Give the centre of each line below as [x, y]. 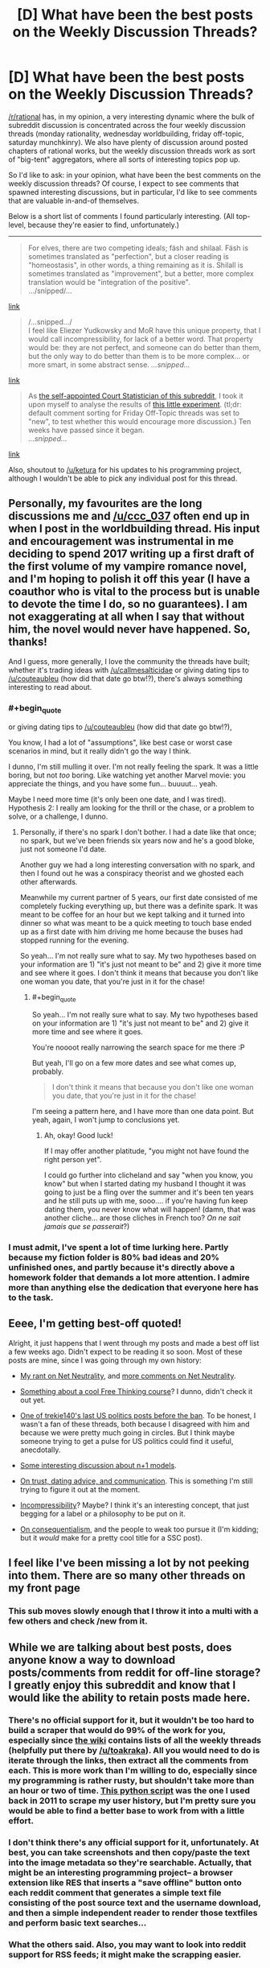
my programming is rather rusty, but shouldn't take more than [131, 1780]
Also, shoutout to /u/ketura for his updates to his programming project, [125, 469]
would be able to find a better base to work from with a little [127, 1811]
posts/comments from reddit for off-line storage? [135, 1672]
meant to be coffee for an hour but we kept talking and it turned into [132, 914]
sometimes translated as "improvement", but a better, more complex [141, 273]
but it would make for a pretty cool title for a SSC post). [111, 1537]
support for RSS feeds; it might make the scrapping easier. [125, 1955]
